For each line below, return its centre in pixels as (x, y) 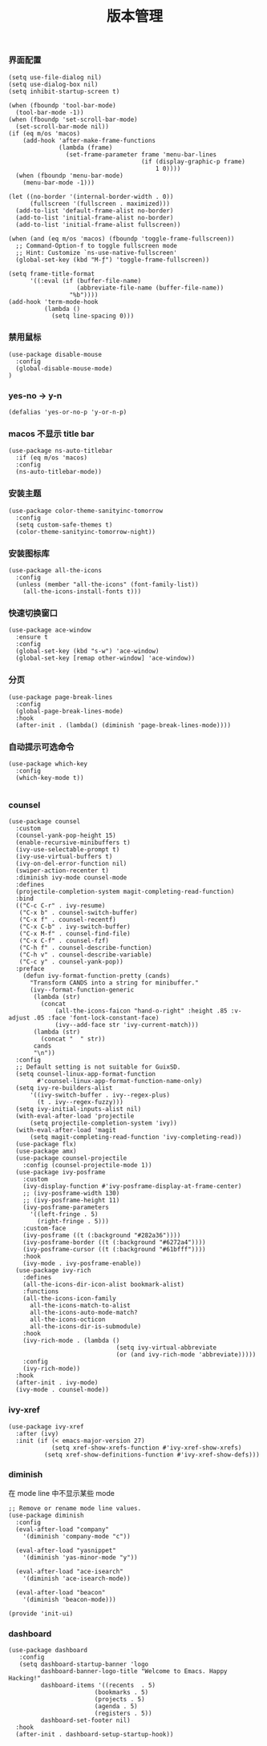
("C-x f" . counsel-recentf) (67, 920)
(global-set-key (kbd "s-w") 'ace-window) (87, 651)
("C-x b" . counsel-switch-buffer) (78, 913)
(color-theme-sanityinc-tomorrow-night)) (86, 531)
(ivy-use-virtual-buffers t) (64, 857)
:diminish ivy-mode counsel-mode (71, 878)
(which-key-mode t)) (50, 778)
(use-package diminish (46, 1515)
